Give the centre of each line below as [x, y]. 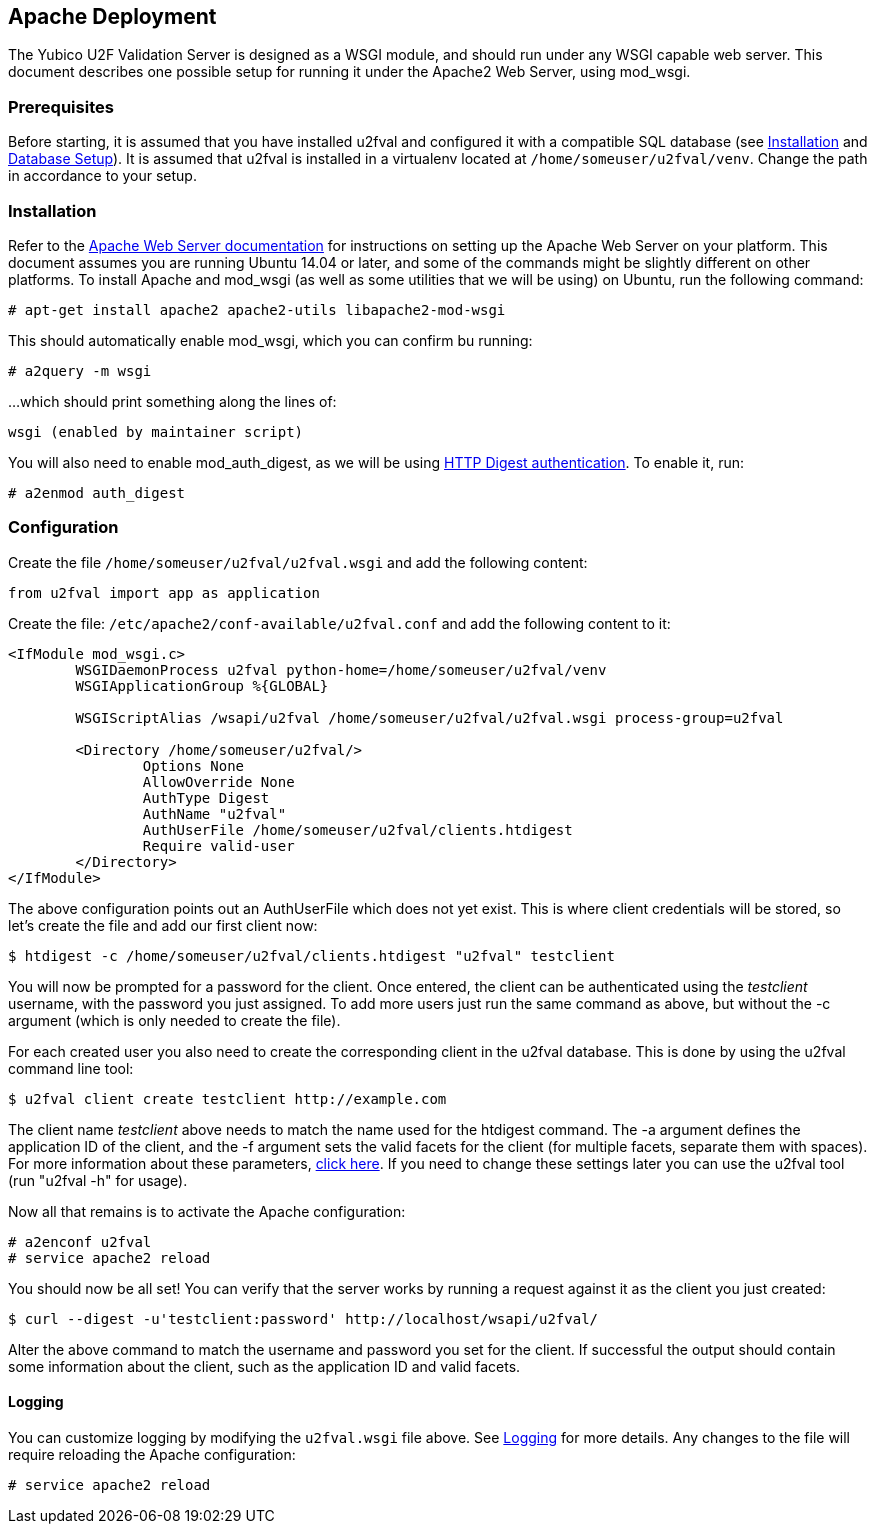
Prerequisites [61, 106]
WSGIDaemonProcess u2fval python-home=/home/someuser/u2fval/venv [341, 669]
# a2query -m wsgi [80, 370]
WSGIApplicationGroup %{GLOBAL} [202, 685]
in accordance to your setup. [102, 176]
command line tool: [71, 1068]
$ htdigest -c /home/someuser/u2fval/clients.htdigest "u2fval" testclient [311, 955]
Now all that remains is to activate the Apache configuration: [207, 1211]
